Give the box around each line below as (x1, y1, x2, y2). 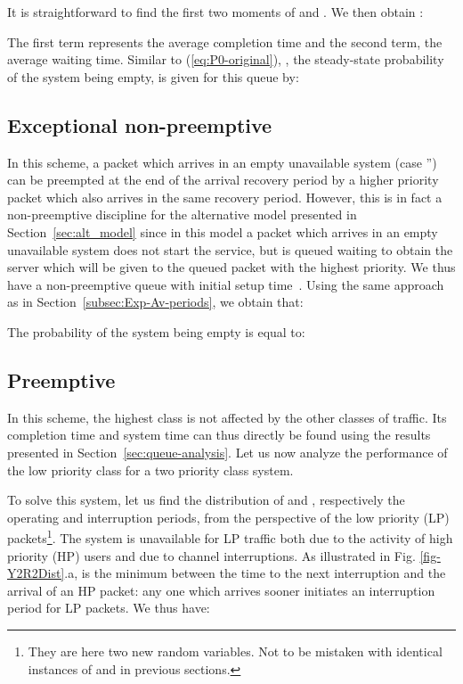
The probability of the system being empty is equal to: (7, 322, 305, 341)
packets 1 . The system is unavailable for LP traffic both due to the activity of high (7, 526, 453, 547)
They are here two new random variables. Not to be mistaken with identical (28, 641, 443, 660)
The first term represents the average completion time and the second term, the (7, 32, 443, 51)
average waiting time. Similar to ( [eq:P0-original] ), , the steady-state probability (7, 50, 444, 69)
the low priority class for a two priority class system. (7, 460, 294, 479)
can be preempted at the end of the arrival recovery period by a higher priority (7, 170, 439, 189)
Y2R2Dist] (7, 564, 65, 582)
